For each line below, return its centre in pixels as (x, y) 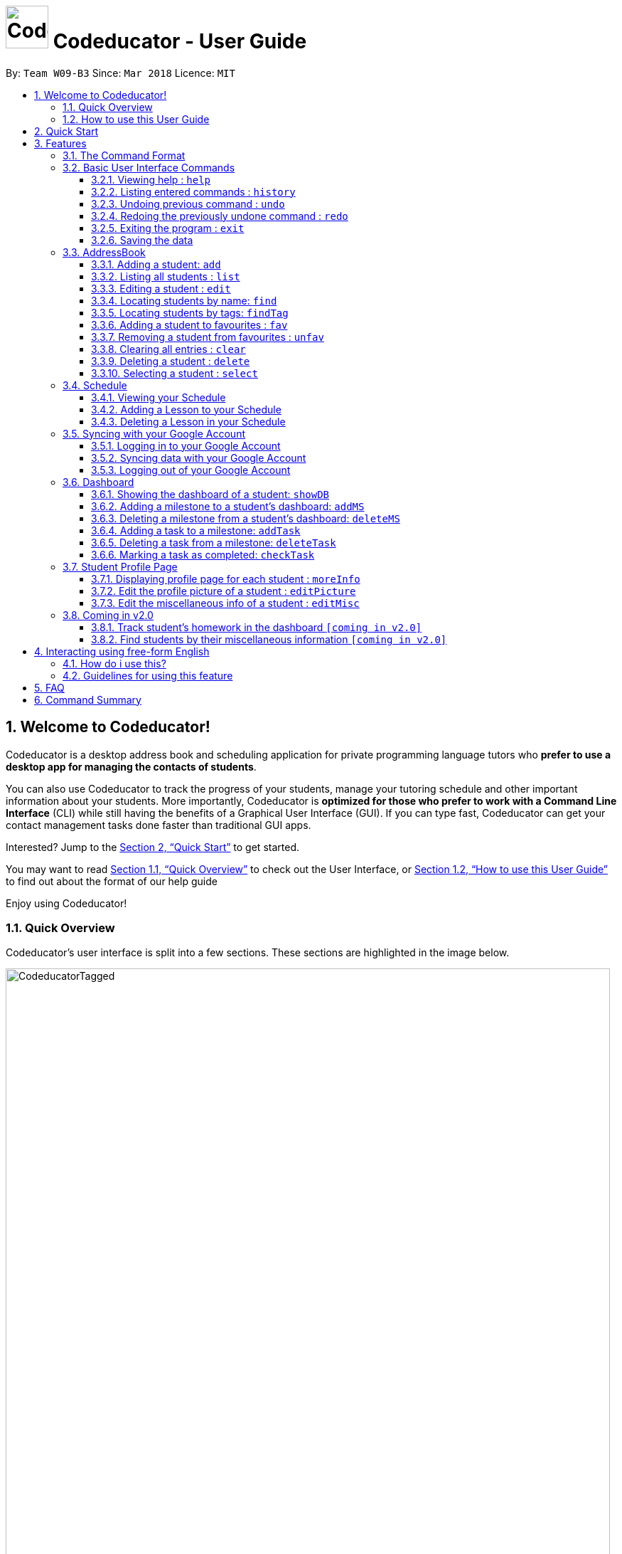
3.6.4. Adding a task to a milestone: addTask (196, 530)
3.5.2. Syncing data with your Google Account (199, 458)
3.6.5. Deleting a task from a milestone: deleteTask (214, 542)
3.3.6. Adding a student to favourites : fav (189, 324)
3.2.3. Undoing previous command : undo (188, 203)
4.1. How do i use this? (114, 663)
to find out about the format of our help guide (112, 881)
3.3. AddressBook (104, 252)
